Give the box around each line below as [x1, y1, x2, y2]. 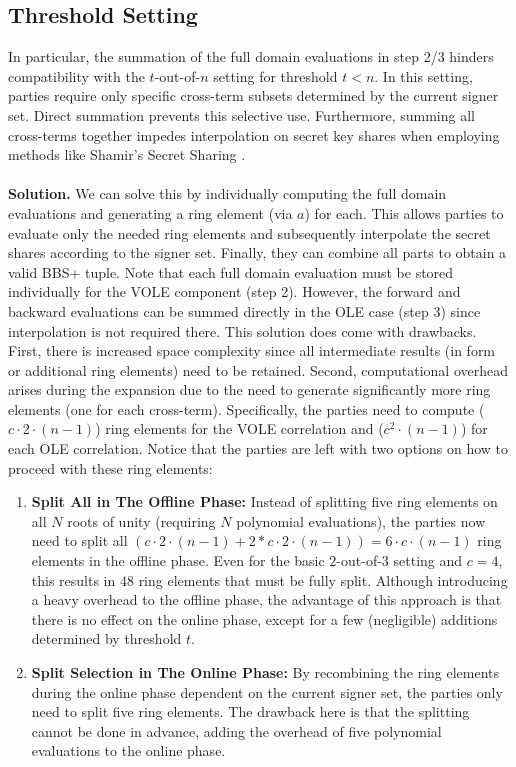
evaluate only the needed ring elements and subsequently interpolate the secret [8, 222, 491, 243]
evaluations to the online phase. [31, 740, 226, 761]
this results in [31, 569, 116, 590]
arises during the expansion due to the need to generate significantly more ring [8, 379, 491, 400]
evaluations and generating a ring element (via [8, 202, 293, 223]
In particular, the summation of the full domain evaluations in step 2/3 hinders [8, 46, 494, 67]
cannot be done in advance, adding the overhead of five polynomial [31, 720, 442, 741]
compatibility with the [8, 65, 145, 86]
